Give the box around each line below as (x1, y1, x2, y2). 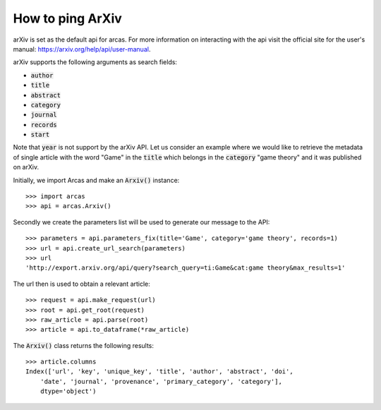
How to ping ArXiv (13, 11, 123, 26)
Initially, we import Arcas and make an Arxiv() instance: (13, 176, 180, 184)
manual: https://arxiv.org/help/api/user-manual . (13, 44, 151, 53)
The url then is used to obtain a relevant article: (13, 279, 151, 288)
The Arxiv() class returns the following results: (13, 341, 155, 349)
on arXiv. (13, 163, 39, 171)
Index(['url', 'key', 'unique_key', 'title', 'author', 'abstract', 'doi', (25, 368, 294, 375)
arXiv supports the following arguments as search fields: (13, 58, 178, 66)
